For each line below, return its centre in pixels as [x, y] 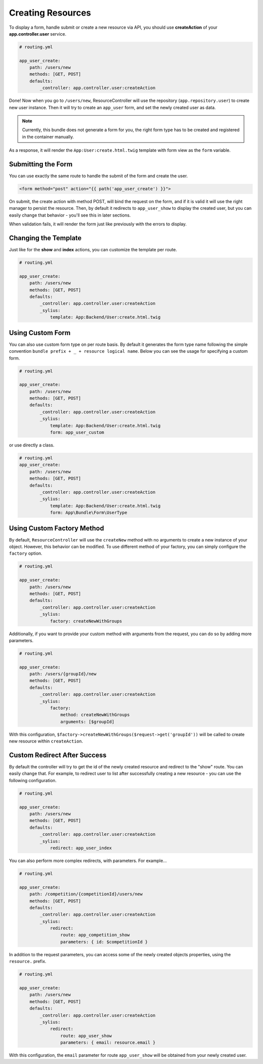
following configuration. [33, 780]
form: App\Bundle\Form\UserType [89, 513]
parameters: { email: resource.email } [108, 1043]
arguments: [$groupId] [87, 722]
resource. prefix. [28, 962]
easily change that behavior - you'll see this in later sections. [70, 215]
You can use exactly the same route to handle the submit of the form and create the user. [98, 176]
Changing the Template [45, 238]
